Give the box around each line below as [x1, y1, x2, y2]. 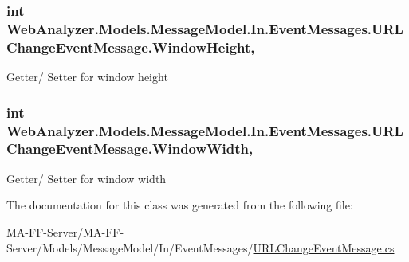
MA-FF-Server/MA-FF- [6, 223, 124, 240]
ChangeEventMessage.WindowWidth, [6, 139, 254, 158]
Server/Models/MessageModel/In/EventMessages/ [6, 239, 254, 256]
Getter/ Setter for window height [6, 68, 168, 85]
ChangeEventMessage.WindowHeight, [6, 37, 255, 57]
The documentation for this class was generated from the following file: [6, 197, 353, 213]
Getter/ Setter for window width [6, 170, 167, 186]
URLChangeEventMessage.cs [253, 239, 395, 256]
